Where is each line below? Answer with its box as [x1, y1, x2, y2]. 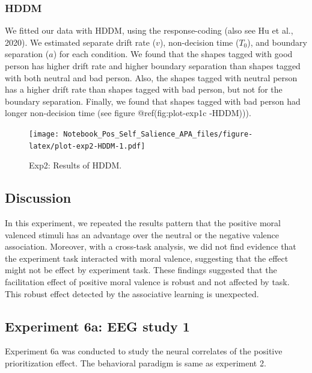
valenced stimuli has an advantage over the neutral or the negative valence [5, 228, 280, 241]
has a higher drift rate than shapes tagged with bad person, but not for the [5, 83, 283, 96]
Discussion [5, 188, 72, 207]
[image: [29, 129, 60, 138]
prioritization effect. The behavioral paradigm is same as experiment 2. [5, 357, 266, 369]
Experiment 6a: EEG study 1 [5, 316, 190, 335]
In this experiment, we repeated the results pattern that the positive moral [5, 217, 281, 229]
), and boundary [247, 35, 307, 48]
